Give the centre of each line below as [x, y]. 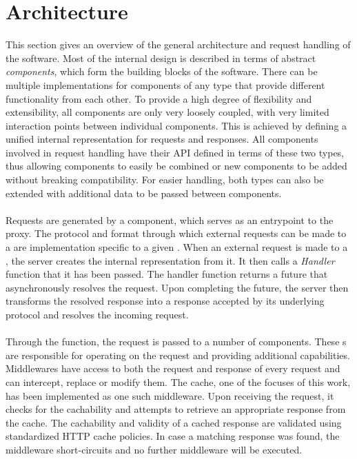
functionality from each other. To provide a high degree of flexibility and [159, 98]
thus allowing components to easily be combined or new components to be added [176, 166]
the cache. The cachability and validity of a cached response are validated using [174, 422]
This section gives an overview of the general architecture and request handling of [178, 44]
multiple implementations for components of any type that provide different [165, 84]
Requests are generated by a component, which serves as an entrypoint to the [170, 220]
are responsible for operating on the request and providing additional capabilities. [178, 355]
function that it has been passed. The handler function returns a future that [167, 274]
